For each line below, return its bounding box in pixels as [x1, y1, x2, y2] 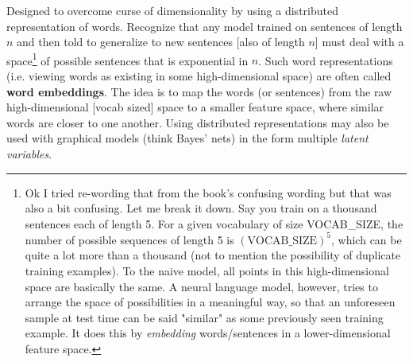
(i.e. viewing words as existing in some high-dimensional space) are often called [6, 68, 392, 84]
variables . [6, 146, 52, 162]
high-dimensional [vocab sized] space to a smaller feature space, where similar [6, 99, 384, 115]
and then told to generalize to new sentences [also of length [17, 33, 305, 50]
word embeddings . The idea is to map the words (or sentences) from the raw [6, 83, 392, 99]
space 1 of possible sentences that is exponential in [6, 49, 249, 68]
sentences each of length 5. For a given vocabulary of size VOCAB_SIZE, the [25, 215, 403, 232]
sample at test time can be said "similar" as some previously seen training [25, 309, 384, 325]
